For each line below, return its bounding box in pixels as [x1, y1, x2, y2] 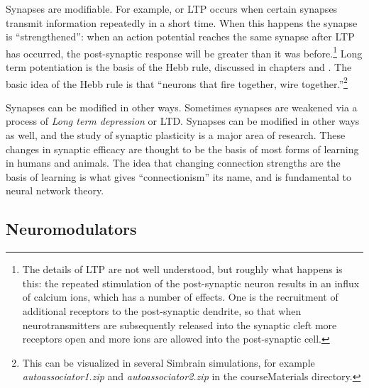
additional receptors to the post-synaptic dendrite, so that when [22, 304, 302, 318]
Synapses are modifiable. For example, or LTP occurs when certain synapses [6, 1, 338, 16]
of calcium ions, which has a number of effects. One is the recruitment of [22, 289, 338, 304]
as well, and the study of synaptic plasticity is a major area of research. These [6, 128, 346, 143]
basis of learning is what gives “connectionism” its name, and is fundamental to [6, 169, 352, 184]
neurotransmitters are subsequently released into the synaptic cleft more [22, 317, 337, 332]
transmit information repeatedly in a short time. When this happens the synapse [6, 15, 358, 30]
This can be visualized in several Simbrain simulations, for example [22, 355, 315, 370]
